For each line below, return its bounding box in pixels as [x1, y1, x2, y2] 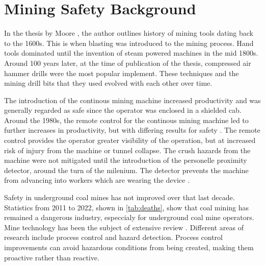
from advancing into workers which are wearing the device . [4, 175, 190, 185]
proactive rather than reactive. [4, 252, 99, 262]
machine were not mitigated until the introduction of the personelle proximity [4, 155, 247, 165]
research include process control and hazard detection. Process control [4, 232, 223, 243]
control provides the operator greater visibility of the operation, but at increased [4, 135, 256, 146]
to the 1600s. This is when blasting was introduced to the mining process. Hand [4, 37, 254, 48]
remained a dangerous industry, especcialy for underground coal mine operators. [4, 212, 254, 223]
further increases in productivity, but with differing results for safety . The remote [4, 125, 260, 135]
